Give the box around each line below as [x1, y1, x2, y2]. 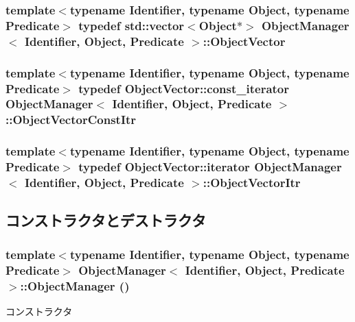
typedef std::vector [78, 16, 185, 34]
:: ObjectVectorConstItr [5, 111, 137, 128]
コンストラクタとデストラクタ [5, 210, 206, 231]
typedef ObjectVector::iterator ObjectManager [78, 158, 342, 175]
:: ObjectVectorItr [203, 174, 301, 191]
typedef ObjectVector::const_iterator [78, 79, 290, 97]
